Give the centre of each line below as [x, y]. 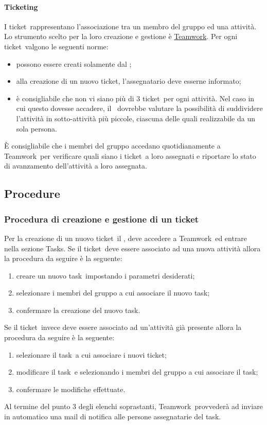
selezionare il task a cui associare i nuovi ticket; [91, 354]
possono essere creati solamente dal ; [74, 63]
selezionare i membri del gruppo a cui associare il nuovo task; [113, 293]
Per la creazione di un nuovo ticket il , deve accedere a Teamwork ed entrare [126, 238]
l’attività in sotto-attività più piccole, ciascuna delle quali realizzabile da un [136, 118]
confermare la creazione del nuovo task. [78, 310]
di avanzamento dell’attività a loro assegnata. [76, 166]
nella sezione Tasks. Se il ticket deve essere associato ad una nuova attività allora [132, 248]
